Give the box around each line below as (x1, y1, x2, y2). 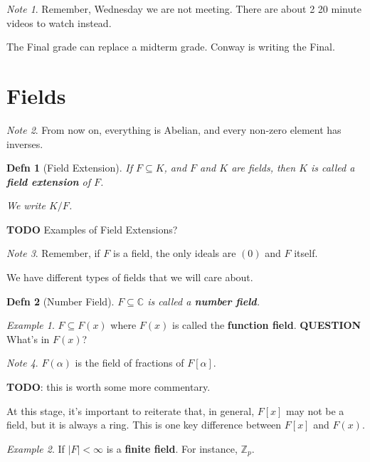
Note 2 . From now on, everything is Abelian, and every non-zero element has (6, 122, 342, 137)
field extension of (6, 174, 90, 189)
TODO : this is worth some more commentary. (6, 379, 211, 394)
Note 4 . (6, 355, 38, 370)
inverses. (6, 136, 43, 151)
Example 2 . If (6, 441, 65, 456)
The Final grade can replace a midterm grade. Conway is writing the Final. (6, 39, 335, 54)
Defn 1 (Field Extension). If (6, 160, 132, 175)
